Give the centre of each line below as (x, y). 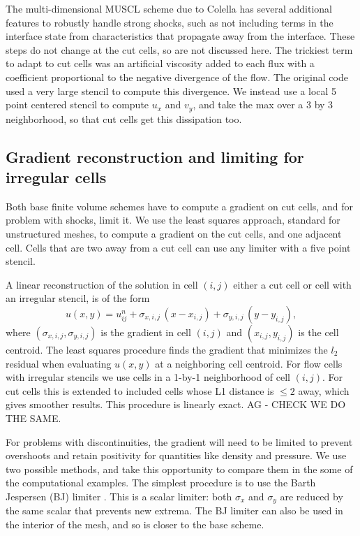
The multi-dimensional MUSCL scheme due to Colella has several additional (169, 8)
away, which (324, 390)
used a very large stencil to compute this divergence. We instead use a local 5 (171, 90)
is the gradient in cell (146, 332)
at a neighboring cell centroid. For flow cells (249, 363)
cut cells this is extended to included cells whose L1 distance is (140, 390)
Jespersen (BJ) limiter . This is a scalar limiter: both (119, 496)
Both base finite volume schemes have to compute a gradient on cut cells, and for (179, 206)
